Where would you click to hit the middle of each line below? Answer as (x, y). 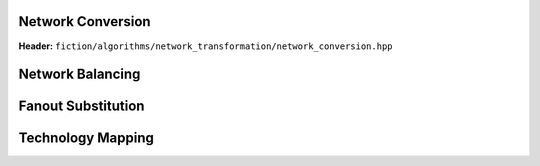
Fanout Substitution (81, 106)
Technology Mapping (86, 138)
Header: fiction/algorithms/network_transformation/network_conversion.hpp (205, 46)
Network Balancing (79, 74)
